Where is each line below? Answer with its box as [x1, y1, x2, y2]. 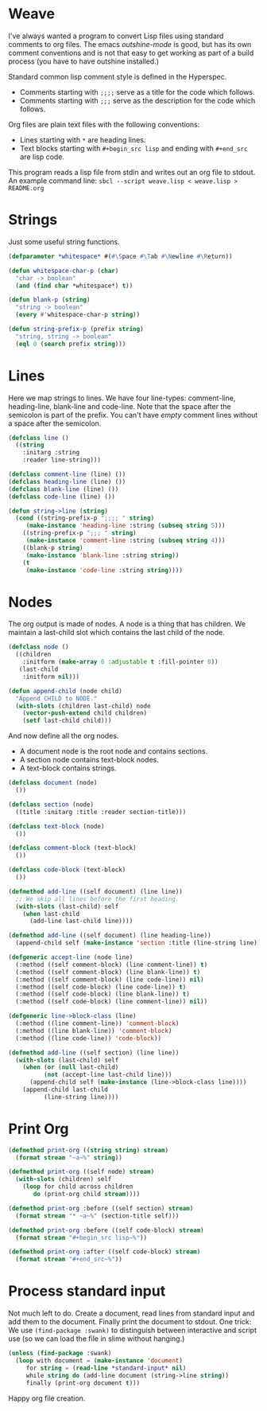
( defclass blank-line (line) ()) [8, 485, 119, 493]
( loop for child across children [22, 1183, 133, 1191]
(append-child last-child [22, 1086, 109, 1093]
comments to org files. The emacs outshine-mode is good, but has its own [8, 39, 252, 49]
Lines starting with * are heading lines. [19, 134, 146, 144]
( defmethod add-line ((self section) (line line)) [8, 1048, 180, 1057]
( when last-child [22, 910, 80, 918]
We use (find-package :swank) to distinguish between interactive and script [8, 1326, 257, 1335]
